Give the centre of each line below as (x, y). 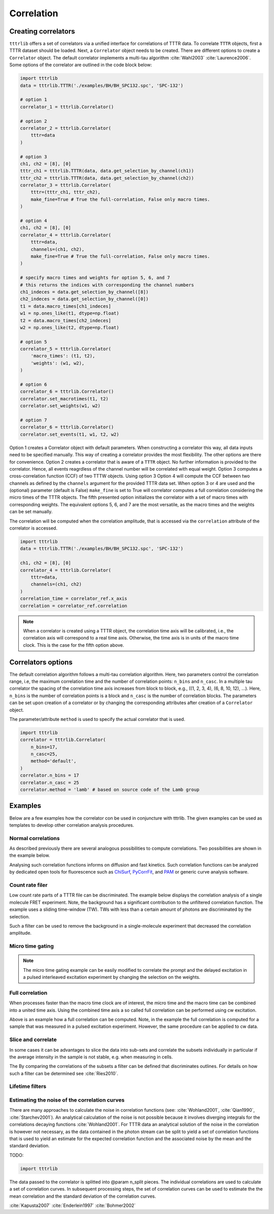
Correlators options (41, 662)
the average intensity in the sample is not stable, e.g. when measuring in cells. (91, 1057)
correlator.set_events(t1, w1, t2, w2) (70, 434)
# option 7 (33, 420)
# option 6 (33, 385)
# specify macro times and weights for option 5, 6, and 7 (95, 278)
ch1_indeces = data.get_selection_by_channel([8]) (84, 292)
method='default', (54, 761)
